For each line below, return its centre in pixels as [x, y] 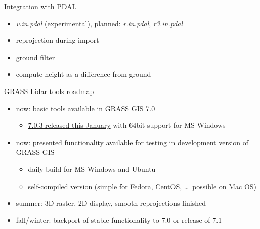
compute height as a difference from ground [83, 74]
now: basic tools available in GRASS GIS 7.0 [85, 108]
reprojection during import [57, 40]
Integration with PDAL [40, 6]
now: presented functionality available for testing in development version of [132, 142]
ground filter [35, 57]
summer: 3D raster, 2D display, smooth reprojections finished [111, 203]
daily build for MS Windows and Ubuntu [92, 169]
